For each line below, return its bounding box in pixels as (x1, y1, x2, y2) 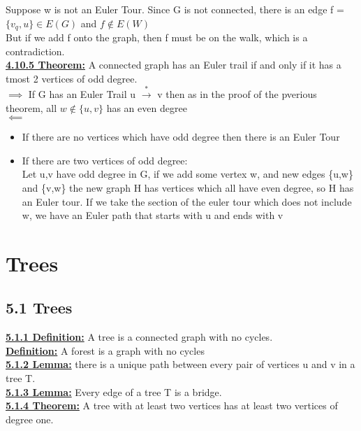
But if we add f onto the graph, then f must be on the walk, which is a (6, 30, 308, 45)
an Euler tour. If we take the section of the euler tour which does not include (22, 194, 352, 209)
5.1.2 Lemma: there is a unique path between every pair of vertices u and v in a (6, 357, 355, 372)
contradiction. (6, 43, 65, 58)
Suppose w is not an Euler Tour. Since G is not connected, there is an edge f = (6, 2, 344, 16)
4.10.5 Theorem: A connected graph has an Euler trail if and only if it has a (6, 57, 341, 72)
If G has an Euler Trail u (28, 86, 136, 101)
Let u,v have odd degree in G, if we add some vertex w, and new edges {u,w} (22, 167, 353, 181)
